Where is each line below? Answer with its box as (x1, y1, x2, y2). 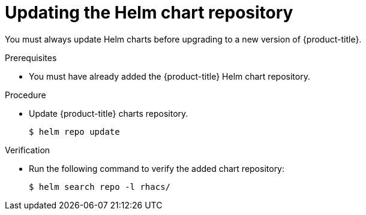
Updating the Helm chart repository (5, 2, 293, 23)
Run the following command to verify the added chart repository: (29, 163, 285, 174)
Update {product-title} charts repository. (29, 108, 188, 119)
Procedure (5, 89, 46, 100)
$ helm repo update (29, 126, 120, 137)
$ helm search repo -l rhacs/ (29, 181, 171, 192)
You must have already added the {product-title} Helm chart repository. (29, 71, 310, 81)
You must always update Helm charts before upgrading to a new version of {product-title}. (5, 34, 362, 44)
